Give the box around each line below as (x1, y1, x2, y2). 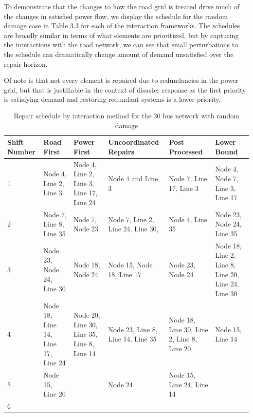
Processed (169, 146, 203, 156)
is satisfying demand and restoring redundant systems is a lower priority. (4, 94, 221, 104)
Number (7, 146, 36, 156)
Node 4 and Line (108, 173, 158, 183)
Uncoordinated (108, 137, 159, 147)
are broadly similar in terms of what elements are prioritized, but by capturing (4, 30, 239, 40)
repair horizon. (4, 58, 48, 69)
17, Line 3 (169, 183, 199, 193)
